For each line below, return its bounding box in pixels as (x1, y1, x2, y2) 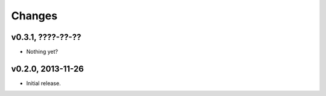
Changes (11, 9, 57, 22)
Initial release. (26, 79, 61, 87)
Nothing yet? (26, 48, 59, 56)
